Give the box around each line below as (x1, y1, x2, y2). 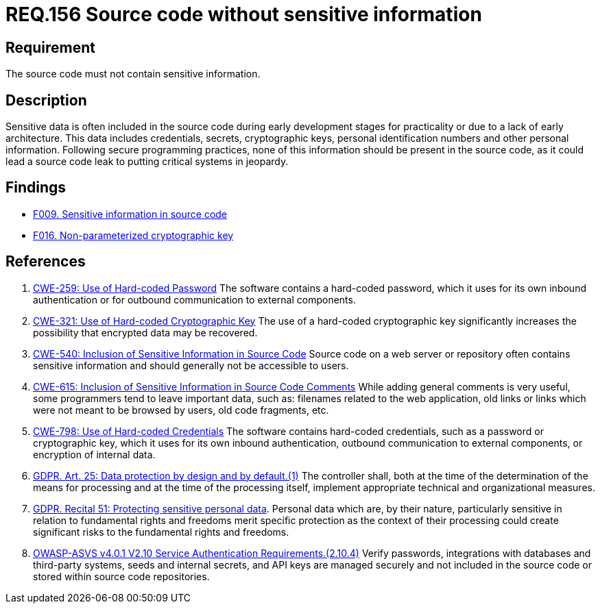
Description (5, 91, 87, 109)
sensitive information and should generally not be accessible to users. (33, 359, 349, 371)
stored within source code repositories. (33, 570, 210, 582)
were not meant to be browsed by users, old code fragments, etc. (33, 403, 329, 416)
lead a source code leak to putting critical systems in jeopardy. (5, 156, 289, 168)
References (5, 253, 86, 271)
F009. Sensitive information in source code (33, 208, 228, 220)
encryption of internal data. (33, 448, 156, 460)
